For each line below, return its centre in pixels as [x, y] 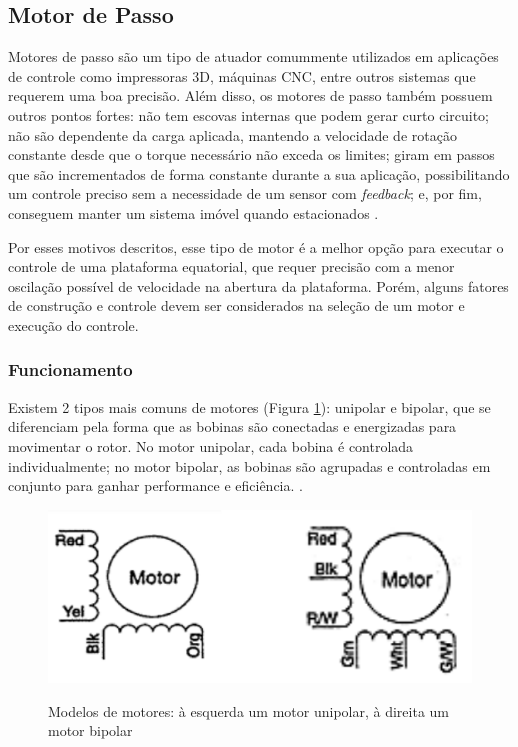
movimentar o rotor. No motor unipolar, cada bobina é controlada [211, 445]
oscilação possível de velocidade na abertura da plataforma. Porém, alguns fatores [258, 285]
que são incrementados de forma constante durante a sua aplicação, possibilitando [259, 173]
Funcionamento [70, 369]
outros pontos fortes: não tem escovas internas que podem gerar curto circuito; [248, 114]
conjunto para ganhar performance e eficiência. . [155, 485]
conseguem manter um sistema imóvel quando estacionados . [193, 212]
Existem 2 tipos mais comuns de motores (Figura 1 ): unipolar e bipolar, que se [249, 406]
